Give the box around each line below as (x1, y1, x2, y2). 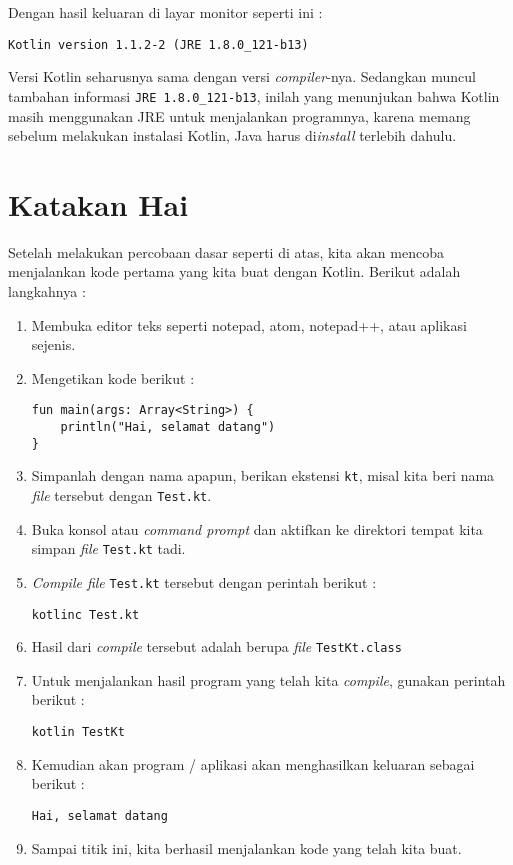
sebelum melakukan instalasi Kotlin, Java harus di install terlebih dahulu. (8, 125, 457, 146)
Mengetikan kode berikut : (31, 367, 195, 388)
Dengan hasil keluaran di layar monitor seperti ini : (8, 2, 323, 22)
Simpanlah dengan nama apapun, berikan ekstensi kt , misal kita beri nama (31, 465, 495, 486)
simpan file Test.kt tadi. (31, 538, 186, 559)
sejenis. (31, 334, 76, 355)
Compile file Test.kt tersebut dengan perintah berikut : (31, 571, 377, 592)
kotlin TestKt (31, 725, 125, 740)
